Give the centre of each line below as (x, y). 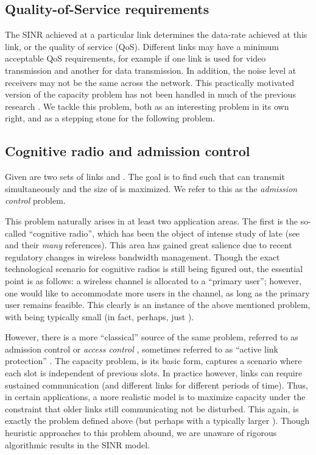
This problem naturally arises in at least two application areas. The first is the (151, 220)
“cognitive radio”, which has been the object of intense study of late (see (164, 233)
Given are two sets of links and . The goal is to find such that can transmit (145, 177)
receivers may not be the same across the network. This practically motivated (149, 82)
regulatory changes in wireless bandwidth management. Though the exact (142, 256)
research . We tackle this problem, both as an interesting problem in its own (147, 106)
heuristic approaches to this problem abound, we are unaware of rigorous (141, 433)
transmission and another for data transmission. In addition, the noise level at (151, 70)
